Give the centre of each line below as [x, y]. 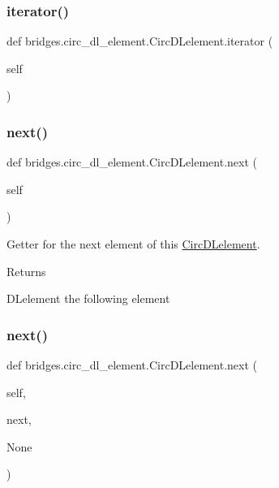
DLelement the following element [88, 298]
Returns [26, 271]
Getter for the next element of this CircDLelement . [133, 244]
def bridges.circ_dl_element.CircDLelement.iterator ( [140, 41]
